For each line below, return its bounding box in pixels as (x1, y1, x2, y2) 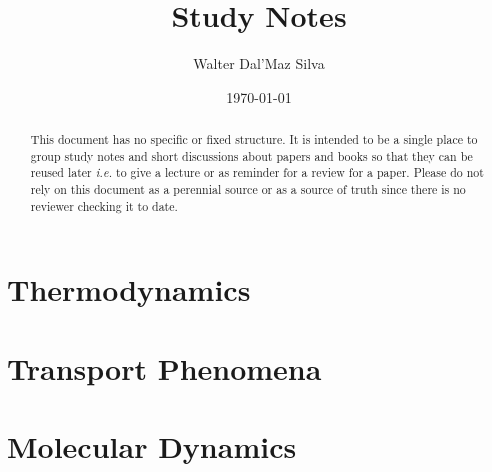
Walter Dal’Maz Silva (193, 53, 325, 74)
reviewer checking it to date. (30, 197, 178, 214)
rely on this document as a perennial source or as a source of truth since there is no (30, 181, 466, 198)
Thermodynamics (7, 269, 251, 310)
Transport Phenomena (7, 347, 322, 388)
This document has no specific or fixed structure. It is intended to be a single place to (30, 131, 478, 148)
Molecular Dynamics (7, 426, 297, 467)
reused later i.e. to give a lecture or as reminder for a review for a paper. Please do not (30, 164, 484, 181)
